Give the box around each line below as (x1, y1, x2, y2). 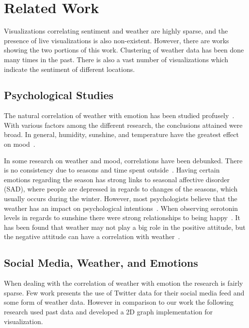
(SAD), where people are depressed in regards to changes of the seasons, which (4, 184, 238, 194)
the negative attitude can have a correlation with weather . (4, 231, 180, 242)
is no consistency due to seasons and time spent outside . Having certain (4, 165, 220, 175)
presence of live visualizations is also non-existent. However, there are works (4, 35, 229, 45)
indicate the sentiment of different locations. (4, 64, 135, 74)
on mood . (4, 139, 35, 149)
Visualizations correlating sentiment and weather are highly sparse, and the (4, 26, 228, 36)
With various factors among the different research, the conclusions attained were (4, 120, 243, 130)
